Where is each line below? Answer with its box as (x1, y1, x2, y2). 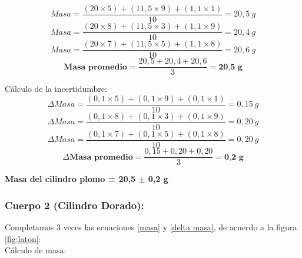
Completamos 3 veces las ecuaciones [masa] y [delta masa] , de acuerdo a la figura (5, 220, 297, 233)
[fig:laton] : (5, 232, 41, 244)
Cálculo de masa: (5, 244, 67, 256)
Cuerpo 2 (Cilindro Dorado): (5, 197, 144, 212)
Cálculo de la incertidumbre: (5, 82, 107, 95)
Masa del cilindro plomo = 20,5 (5, 173, 136, 185)
